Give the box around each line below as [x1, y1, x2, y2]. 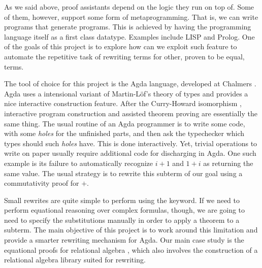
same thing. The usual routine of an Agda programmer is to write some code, [4, 118, 245, 128]
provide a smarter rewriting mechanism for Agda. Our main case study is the [4, 234, 244, 245]
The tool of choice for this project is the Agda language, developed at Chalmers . [4, 78, 256, 89]
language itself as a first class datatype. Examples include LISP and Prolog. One [4, 31, 255, 42]
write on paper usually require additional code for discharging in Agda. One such [4, 148, 256, 158]
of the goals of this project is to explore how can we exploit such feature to [4, 41, 237, 52]
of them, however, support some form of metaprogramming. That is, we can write [4, 11, 258, 22]
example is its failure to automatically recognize [4, 157, 153, 168]
